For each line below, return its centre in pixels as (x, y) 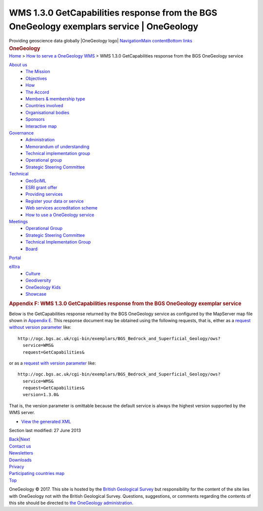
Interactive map (41, 126)
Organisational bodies (47, 113)
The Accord (38, 92)
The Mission (38, 72)
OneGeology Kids (43, 287)
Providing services (44, 194)
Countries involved (44, 106)
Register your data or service (55, 201)
